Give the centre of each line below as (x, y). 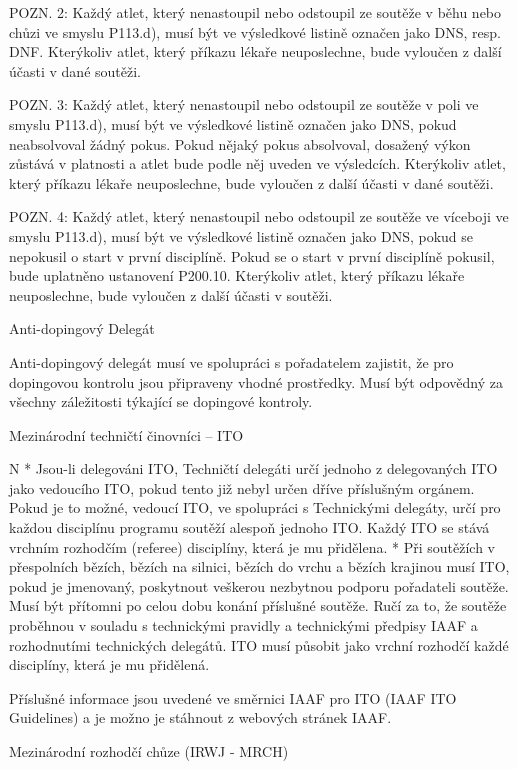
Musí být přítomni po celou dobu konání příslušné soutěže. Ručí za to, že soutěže (258, 605)
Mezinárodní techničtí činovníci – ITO (126, 434)
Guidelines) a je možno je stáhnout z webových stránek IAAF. (200, 717)
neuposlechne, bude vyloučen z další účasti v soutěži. (171, 294)
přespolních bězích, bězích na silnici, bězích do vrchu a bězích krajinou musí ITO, (259, 566)
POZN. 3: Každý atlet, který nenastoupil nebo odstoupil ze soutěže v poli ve (244, 104)
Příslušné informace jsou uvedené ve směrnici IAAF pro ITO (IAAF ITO (233, 697)
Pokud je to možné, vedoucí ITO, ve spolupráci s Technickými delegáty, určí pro (255, 507)
